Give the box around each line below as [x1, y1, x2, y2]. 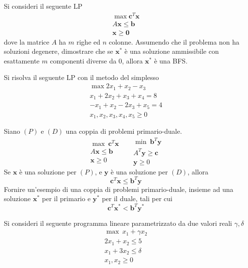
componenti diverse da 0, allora [50, 55, 143, 65]
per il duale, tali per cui [102, 193, 172, 204]
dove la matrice [4, 36, 49, 47]
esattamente [4, 55, 40, 65]
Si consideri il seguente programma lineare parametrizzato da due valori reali [4, 218, 232, 228]
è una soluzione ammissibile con [124, 46, 219, 56]
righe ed [76, 36, 101, 47]
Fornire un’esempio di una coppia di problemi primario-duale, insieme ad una [4, 184, 233, 194]
